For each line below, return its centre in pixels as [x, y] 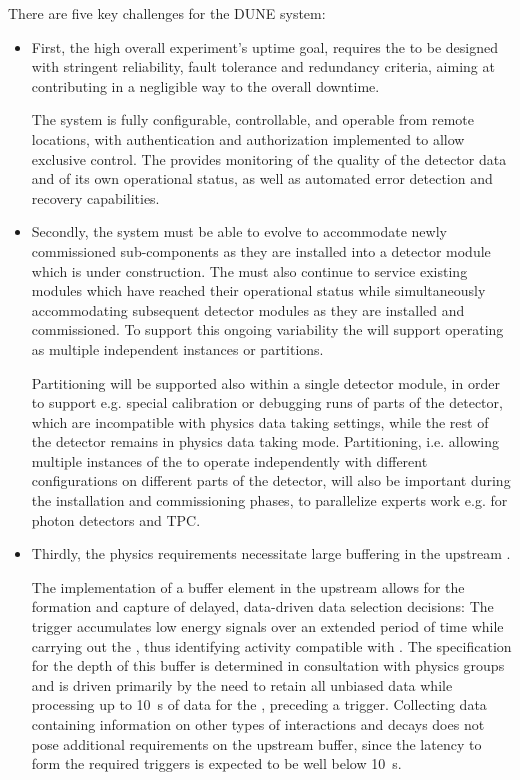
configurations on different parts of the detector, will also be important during [271, 480]
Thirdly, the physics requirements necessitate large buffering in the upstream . [271, 553]
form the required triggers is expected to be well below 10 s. [216, 763]
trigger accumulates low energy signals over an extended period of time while [267, 626]
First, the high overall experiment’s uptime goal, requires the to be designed [264, 46]
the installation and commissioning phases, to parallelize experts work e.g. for [269, 500]
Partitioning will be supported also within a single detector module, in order [265, 382]
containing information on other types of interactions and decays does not [258, 724]
